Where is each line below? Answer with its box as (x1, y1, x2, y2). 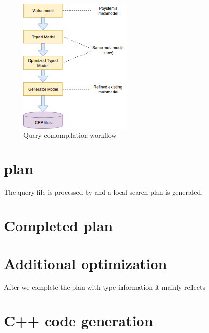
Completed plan (4, 215, 113, 235)
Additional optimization (4, 254, 167, 274)
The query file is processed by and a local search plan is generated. (4, 186, 203, 197)
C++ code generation (4, 310, 153, 330)
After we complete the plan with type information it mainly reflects (4, 282, 205, 292)
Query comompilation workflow (23, 130, 117, 140)
